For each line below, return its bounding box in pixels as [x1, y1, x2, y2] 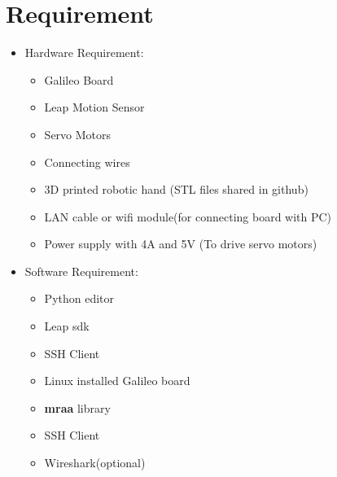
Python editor [44, 290, 115, 307]
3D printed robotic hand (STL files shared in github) [44, 181, 309, 198]
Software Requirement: [24, 262, 138, 279]
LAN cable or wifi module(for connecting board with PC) [44, 208, 332, 225]
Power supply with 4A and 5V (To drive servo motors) [44, 235, 317, 252]
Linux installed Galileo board [44, 372, 190, 389]
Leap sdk [44, 317, 90, 335]
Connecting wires [44, 153, 130, 170]
